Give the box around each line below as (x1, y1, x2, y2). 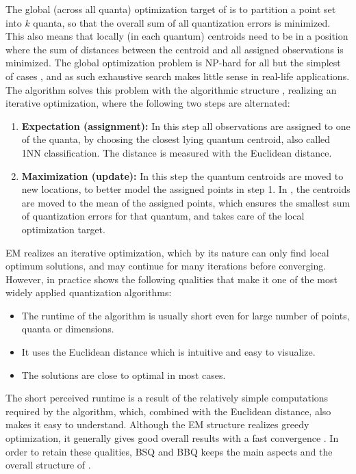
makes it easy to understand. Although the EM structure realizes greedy (5, 417, 309, 432)
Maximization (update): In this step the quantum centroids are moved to (21, 168, 344, 183)
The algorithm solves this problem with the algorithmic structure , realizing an (5, 82, 337, 96)
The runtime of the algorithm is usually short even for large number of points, (21, 308, 350, 322)
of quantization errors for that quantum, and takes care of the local (21, 209, 305, 223)
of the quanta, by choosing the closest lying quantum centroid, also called (21, 132, 331, 146)
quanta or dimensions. (21, 321, 114, 336)
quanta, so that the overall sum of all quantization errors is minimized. (33, 15, 331, 29)
